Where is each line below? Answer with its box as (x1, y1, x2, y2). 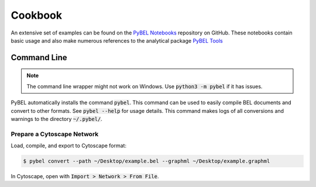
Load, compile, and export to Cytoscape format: (11, 142, 127, 149)
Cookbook (11, 9, 63, 22)
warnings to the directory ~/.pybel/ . (11, 115, 102, 122)
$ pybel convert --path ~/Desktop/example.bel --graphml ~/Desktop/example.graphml (23, 158, 270, 165)
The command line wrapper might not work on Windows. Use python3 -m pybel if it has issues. (26, 82, 263, 90)
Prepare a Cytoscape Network (11, 130, 99, 138)
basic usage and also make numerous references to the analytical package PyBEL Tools (11, 37, 223, 44)
